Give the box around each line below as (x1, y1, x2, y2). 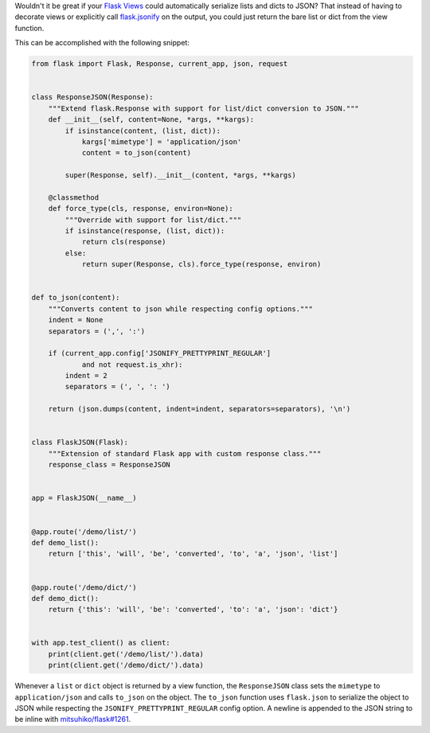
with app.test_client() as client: (31, 638, 170, 648)
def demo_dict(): (31, 594, 100, 602)
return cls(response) (81, 237, 166, 247)
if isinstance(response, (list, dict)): (64, 227, 225, 236)
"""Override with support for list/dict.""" (64, 215, 242, 224)
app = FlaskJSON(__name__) (31, 493, 137, 503)
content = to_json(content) (81, 148, 191, 158)
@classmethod (48, 193, 100, 202)
